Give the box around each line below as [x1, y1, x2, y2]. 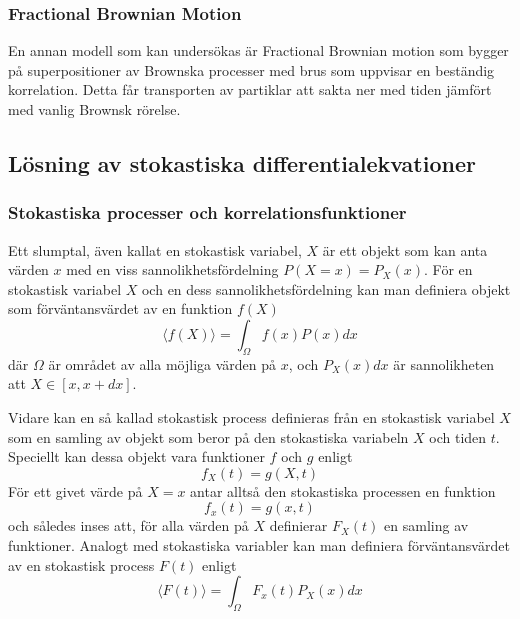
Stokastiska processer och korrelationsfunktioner [8, 200, 407, 225]
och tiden [429, 426, 487, 447]
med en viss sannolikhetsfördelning [66, 259, 279, 280]
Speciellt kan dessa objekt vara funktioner [8, 446, 265, 467]
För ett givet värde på [8, 480, 143, 501]
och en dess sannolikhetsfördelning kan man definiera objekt [141, 278, 511, 299]
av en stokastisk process [8, 554, 155, 575]
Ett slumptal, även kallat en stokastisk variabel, [8, 239, 302, 260]
